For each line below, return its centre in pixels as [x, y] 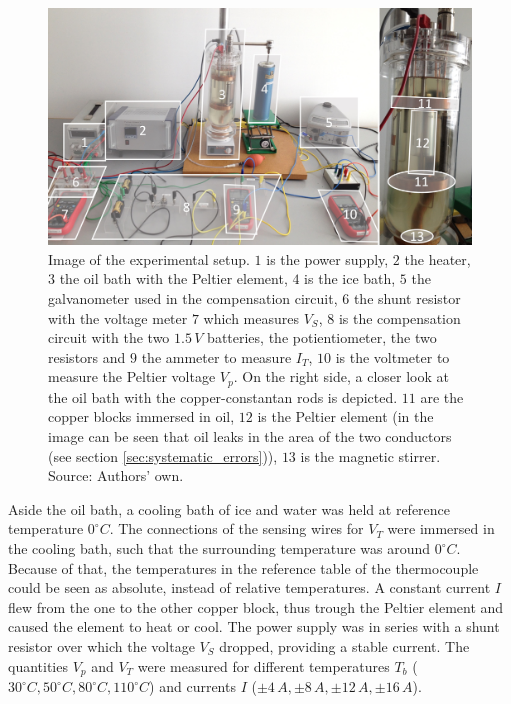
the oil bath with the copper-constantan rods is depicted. [223, 396]
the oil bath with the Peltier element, [173, 278]
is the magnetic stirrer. [370, 455]
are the [442, 396]
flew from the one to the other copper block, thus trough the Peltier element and [256, 606]
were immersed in [441, 528]
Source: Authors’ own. [116, 475]
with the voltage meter [118, 317]
